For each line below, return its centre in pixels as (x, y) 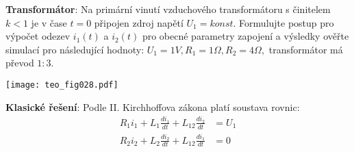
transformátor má (306, 49)
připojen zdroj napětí (139, 22)
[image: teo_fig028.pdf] (62, 85)
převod (20, 63)
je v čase (49, 22)
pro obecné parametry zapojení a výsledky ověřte (245, 36)
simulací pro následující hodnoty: (75, 49)
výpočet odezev (38, 36)
